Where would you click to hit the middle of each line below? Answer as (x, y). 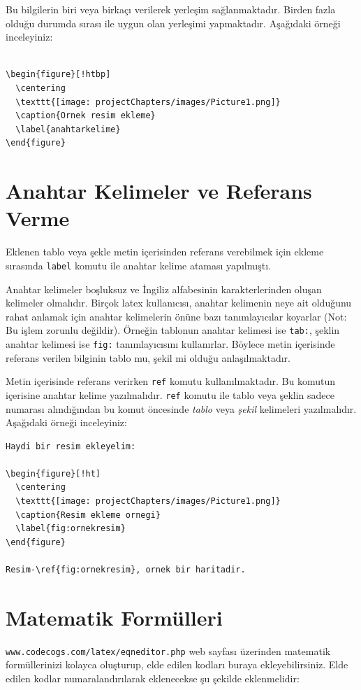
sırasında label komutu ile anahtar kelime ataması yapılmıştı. (138, 265)
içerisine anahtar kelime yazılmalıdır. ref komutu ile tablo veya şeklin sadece (170, 394)
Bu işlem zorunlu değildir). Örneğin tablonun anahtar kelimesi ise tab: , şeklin (173, 330)
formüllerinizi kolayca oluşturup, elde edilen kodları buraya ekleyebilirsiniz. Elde (177, 664)
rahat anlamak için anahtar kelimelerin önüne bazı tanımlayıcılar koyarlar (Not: (176, 316)
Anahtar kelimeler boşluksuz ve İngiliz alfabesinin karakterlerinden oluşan (164, 289)
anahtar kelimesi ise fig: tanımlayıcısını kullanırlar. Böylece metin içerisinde (170, 343)
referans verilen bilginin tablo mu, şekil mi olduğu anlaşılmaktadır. (148, 357)
